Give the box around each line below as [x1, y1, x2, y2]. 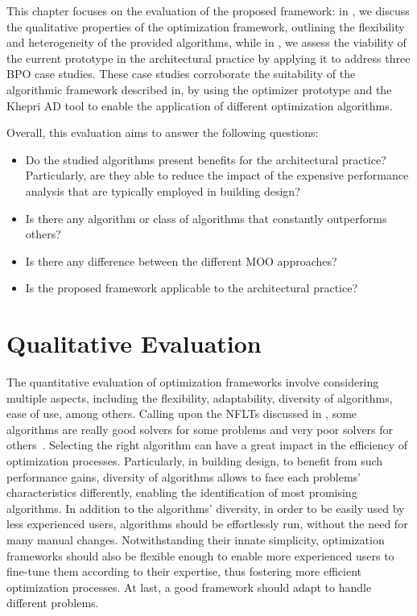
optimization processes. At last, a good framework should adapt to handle [6, 578, 372, 595]
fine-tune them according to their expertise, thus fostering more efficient [6, 563, 362, 580]
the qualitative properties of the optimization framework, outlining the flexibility [6, 18, 405, 35]
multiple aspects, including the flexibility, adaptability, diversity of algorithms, [6, 389, 393, 406]
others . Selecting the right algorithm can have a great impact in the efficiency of [6, 436, 407, 453]
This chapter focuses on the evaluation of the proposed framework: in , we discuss [6, 2, 410, 19]
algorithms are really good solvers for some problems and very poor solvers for [6, 420, 394, 437]
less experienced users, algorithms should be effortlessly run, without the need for [6, 515, 408, 532]
